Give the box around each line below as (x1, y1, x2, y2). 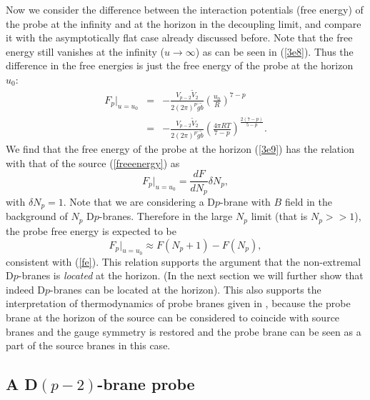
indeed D (6, 281, 46, 296)
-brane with (220, 194, 271, 209)
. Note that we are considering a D (63, 194, 216, 209)
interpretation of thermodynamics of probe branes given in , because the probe (6, 296, 351, 311)
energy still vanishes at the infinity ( (6, 44, 164, 59)
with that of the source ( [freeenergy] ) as (6, 155, 180, 170)
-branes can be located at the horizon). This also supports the (50, 281, 321, 296)
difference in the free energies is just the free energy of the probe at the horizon (6, 58, 354, 73)
